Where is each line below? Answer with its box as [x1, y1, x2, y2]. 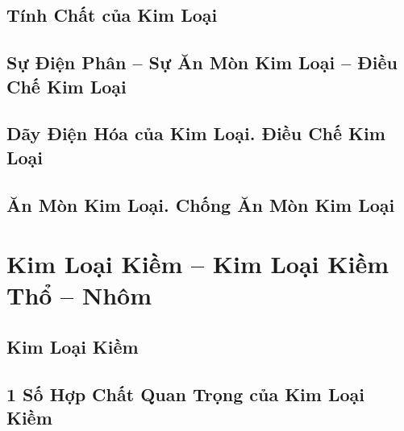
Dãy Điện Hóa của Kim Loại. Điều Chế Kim [6, 121, 385, 146]
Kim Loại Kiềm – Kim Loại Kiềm [6, 247, 389, 280]
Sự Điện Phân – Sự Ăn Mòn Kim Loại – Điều [6, 50, 398, 75]
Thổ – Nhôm [6, 279, 152, 312]
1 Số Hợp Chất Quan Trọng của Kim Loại [6, 381, 365, 406]
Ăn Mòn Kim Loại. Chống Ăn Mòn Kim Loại [6, 192, 395, 217]
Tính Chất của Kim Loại [6, 2, 218, 27]
